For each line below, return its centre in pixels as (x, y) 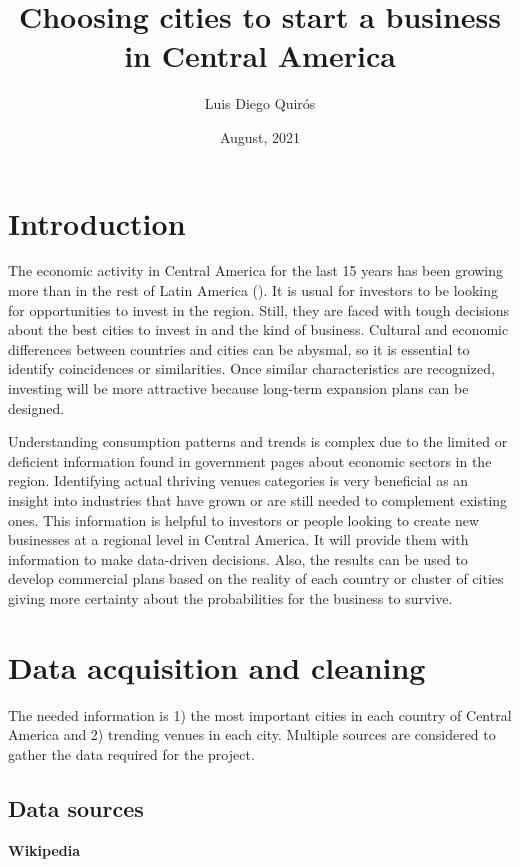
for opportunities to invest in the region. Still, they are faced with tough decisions (259, 309)
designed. (36, 407)
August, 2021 (260, 136)
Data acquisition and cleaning (217, 666)
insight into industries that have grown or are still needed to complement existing (258, 499)
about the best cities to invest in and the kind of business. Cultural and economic (258, 329)
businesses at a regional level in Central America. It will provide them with (238, 539)
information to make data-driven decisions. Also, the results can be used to (238, 558)
